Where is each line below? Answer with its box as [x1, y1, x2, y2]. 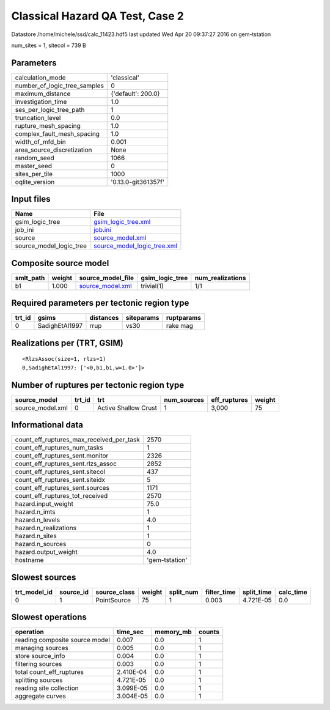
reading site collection [15, 684, 79, 692]
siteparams [125, 314, 159, 322]
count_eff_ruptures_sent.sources [15, 484, 110, 492]
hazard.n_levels [15, 516, 61, 524]
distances [89, 314, 119, 322]
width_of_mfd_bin [15, 138, 67, 146]
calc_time [278, 588, 308, 596]
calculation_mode [15, 73, 67, 82]
